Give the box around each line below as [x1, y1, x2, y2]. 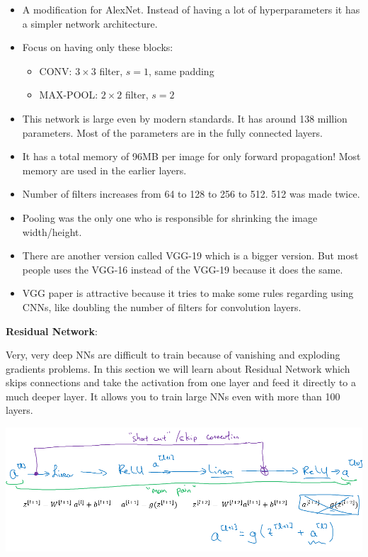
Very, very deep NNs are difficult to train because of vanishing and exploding [6, 347, 340, 362]
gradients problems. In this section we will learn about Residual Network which [6, 361, 350, 376]
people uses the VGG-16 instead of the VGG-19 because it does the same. [22, 261, 343, 276]
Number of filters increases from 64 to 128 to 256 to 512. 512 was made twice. [22, 186, 360, 201]
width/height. [22, 224, 82, 239]
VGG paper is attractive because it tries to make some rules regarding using [22, 286, 354, 300]
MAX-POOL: [39, 87, 98, 102]
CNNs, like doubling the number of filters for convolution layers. [22, 299, 301, 314]
